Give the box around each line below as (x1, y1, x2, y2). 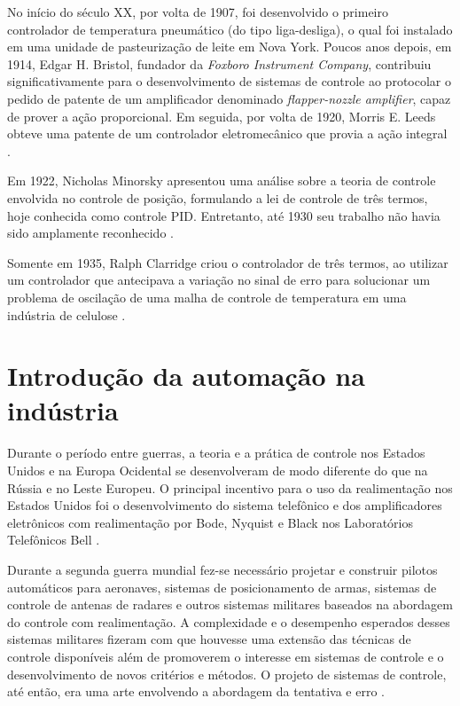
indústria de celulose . (7, 305, 126, 324)
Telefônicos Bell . (7, 530, 100, 549)
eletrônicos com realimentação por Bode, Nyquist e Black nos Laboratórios (7, 513, 413, 531)
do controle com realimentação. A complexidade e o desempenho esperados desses (7, 612, 450, 631)
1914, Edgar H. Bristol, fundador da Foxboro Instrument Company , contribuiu (7, 54, 432, 73)
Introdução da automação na (7, 357, 365, 394)
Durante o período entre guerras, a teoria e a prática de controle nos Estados (7, 443, 425, 462)
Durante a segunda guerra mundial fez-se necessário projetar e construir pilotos (7, 560, 438, 578)
